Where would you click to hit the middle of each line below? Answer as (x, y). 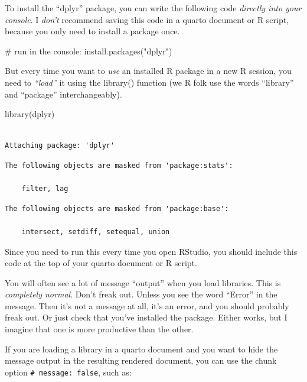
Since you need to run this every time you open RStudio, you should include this (151, 251)
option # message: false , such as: (68, 372)
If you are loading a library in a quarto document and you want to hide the (141, 349)
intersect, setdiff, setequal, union (96, 232)
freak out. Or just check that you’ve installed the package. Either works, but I (146, 317)
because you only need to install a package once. (92, 31)
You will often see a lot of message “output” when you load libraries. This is (143, 282)
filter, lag (45, 189)
